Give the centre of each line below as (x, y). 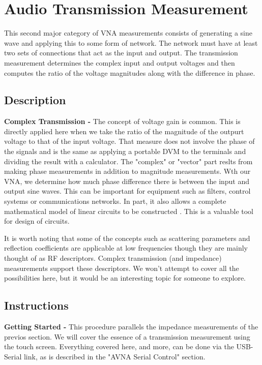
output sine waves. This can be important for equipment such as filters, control (127, 191)
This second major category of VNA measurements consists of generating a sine (128, 33)
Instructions (36, 305)
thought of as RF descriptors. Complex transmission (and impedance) (113, 258)
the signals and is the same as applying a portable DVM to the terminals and (125, 151)
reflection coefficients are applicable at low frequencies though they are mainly (126, 248)
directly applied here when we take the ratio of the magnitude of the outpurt (124, 131)
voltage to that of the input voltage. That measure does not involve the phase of (129, 141)
